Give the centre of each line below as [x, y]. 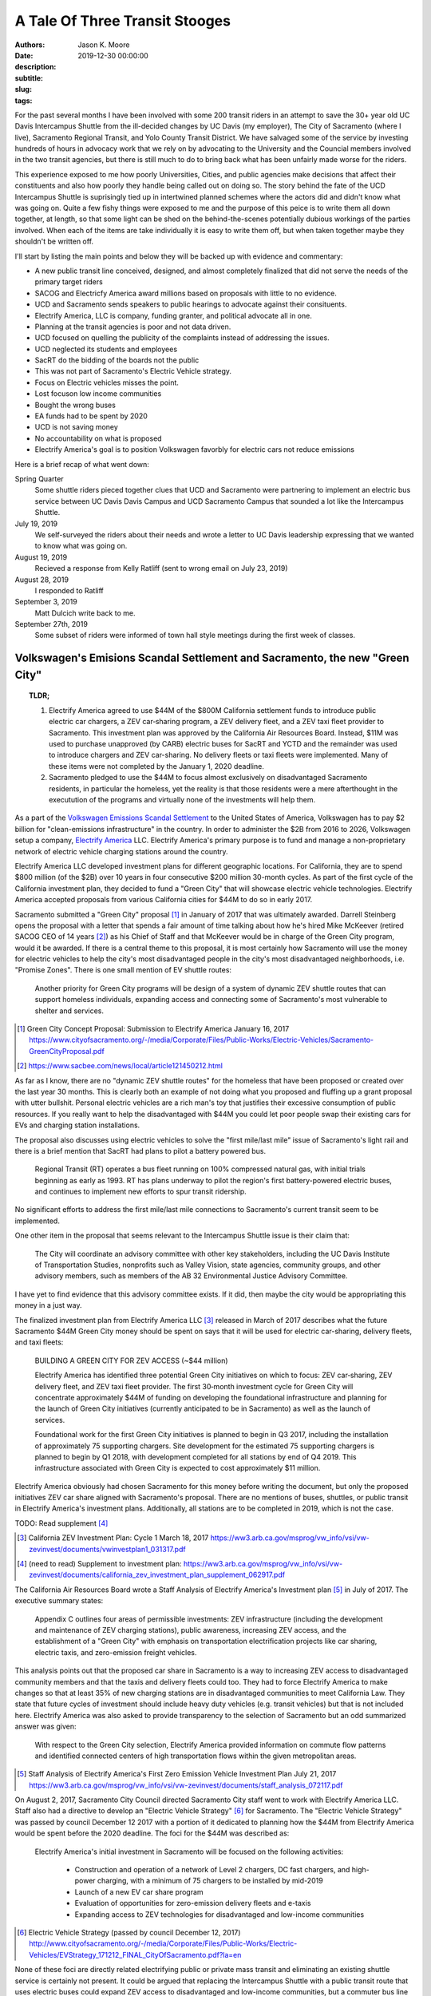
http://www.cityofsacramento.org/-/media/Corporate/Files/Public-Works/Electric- [163, 1943]
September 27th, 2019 [51, 624]
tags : [24, 101]
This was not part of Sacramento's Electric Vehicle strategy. [133, 371]
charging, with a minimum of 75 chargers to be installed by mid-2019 [210, 1881]
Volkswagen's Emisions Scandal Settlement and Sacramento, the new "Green [212, 658]
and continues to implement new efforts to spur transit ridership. [140, 1192]
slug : [23, 89]
